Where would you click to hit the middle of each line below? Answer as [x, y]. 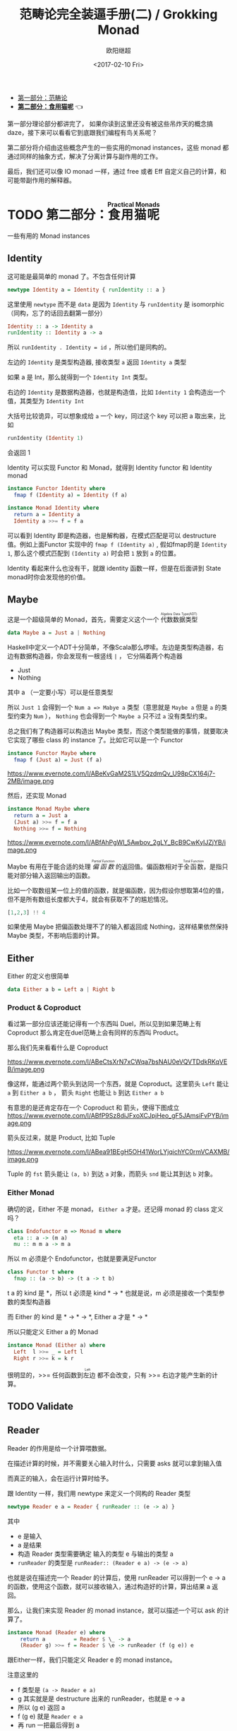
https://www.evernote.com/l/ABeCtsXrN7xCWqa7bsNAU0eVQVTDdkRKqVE [117, 1062]
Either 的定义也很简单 [38, 976]
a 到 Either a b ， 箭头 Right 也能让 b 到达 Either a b [86, 1093]
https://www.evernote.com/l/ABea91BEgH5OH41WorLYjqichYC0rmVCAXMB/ [119, 1152]
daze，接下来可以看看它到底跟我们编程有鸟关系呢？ [83, 132]
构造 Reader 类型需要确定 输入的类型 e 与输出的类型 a [96, 1554]
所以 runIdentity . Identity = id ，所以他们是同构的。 [89, 347]
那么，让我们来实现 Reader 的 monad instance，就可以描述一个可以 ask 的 [115, 1610]
